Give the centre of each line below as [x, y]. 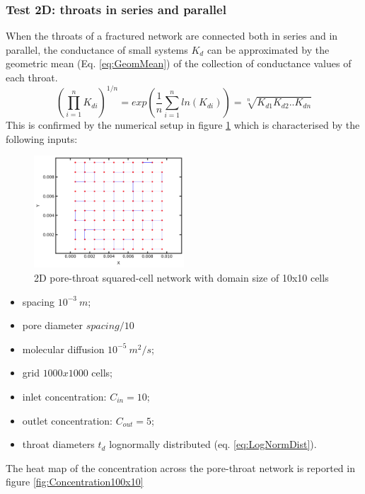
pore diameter [53, 325]
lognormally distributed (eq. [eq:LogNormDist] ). [213, 444]
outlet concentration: [68, 420]
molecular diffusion [63, 349]
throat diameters [58, 444]
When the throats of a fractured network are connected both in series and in [172, 36]
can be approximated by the [268, 49]
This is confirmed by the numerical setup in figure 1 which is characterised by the [183, 125]
